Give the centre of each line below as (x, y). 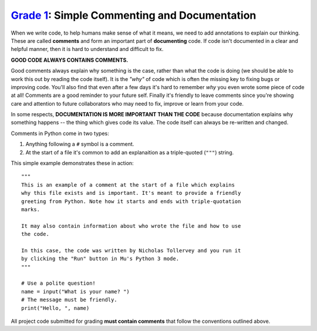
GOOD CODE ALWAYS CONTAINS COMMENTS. (70, 60)
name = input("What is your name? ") (76, 291)
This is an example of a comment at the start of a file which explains (128, 185)
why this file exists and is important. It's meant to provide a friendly (131, 193)
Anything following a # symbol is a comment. (80, 144)
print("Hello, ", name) (55, 308)
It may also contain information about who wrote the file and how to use (131, 226)
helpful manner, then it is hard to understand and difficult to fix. (87, 49)
